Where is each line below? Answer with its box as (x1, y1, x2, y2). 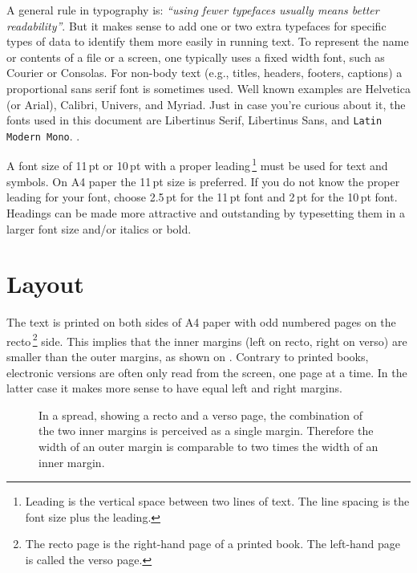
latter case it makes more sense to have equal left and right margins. (6, 380, 342, 396)
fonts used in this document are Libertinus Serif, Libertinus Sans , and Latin (6, 112, 383, 128)
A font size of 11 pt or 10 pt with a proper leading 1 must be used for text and (6, 155, 388, 174)
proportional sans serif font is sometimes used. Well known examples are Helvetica (6, 79, 411, 96)
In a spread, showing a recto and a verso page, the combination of (38, 406, 362, 423)
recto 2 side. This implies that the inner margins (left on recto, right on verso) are (6, 330, 407, 349)
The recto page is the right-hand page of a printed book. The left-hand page (25, 535, 401, 552)
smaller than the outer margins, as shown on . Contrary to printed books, (6, 348, 369, 365)
